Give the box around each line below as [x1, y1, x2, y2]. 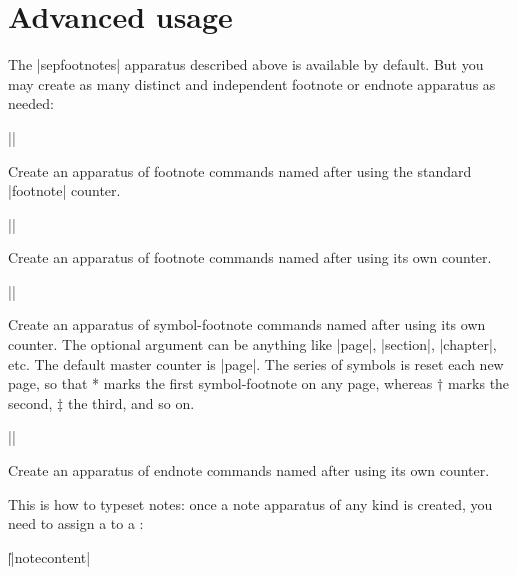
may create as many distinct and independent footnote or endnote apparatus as [8, 73, 496, 94]
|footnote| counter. [8, 180, 121, 201]
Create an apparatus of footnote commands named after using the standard [8, 160, 472, 181]
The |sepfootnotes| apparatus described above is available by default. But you [8, 54, 484, 75]
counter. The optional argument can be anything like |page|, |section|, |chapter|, [8, 334, 497, 355]
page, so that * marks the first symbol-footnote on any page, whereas [8, 373, 433, 394]
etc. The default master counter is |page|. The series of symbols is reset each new [8, 353, 504, 374]
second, [8, 392, 53, 413]
